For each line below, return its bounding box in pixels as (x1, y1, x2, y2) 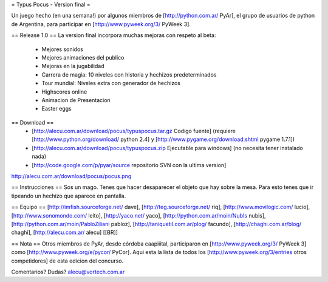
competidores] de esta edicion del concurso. (11, 257, 124, 264)
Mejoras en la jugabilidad (41, 63, 104, 70)
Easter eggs (41, 105, 72, 112)
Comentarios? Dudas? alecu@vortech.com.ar (11, 268, 125, 275)
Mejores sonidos (41, 46, 83, 53)
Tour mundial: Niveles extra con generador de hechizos (41, 80, 180, 87)
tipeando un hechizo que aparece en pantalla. (11, 192, 126, 199)
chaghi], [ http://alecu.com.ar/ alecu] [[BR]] (11, 229, 118, 236)
